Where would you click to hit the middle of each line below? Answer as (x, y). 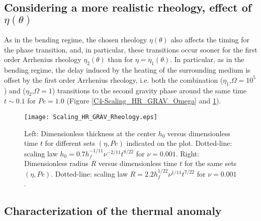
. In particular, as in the (207, 59)
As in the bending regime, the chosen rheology (76, 40)
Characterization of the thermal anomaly (113, 211)
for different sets (70, 143)
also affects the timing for (210, 40)
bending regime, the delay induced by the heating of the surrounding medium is (127, 70)
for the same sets (210, 163)
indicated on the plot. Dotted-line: (179, 143)
